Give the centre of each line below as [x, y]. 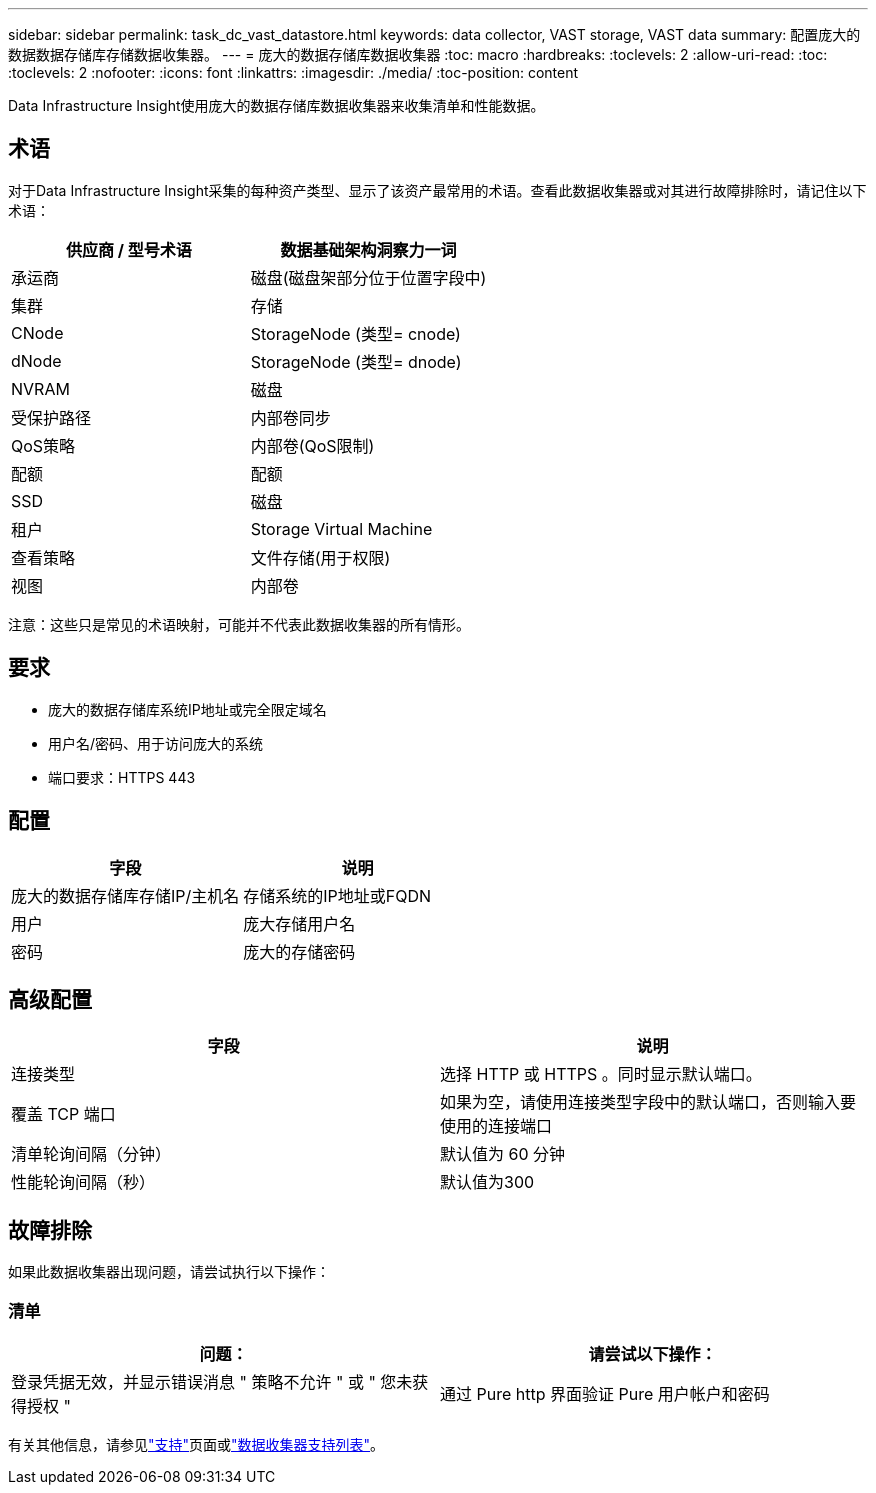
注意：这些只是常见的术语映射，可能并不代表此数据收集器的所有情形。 [239, 624]
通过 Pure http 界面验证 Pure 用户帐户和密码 [605, 1393]
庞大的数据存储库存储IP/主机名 [125, 895]
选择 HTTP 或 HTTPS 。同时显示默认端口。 [601, 1074]
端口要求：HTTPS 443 [122, 777]
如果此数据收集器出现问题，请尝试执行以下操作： [169, 1272]
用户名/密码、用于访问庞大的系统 [156, 743]
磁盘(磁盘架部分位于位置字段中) [368, 277]
